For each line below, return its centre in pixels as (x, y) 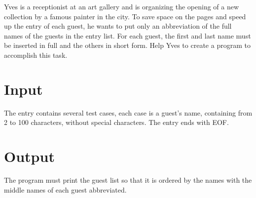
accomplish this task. (36, 55)
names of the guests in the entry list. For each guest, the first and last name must (128, 35)
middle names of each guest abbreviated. (65, 189)
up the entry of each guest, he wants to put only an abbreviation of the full (118, 26)
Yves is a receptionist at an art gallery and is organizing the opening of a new (122, 6)
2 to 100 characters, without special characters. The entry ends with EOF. (116, 122)
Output (29, 156)
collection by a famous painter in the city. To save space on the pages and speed (125, 16)
